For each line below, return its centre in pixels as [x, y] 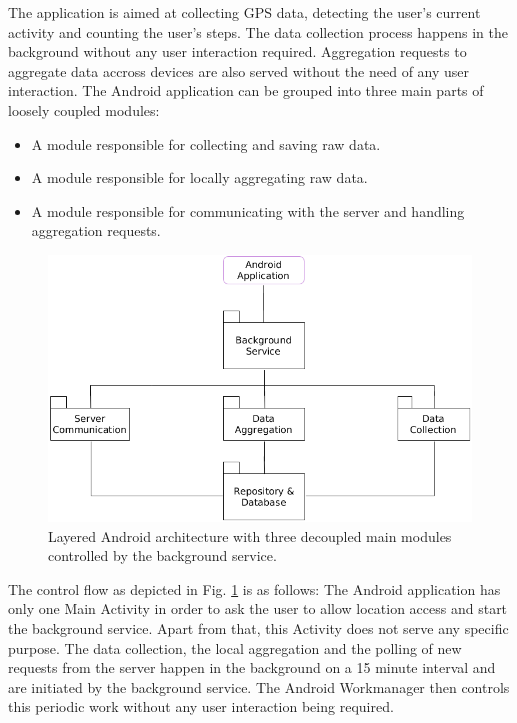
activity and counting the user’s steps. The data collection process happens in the [258, 31]
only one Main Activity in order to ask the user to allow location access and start [258, 608]
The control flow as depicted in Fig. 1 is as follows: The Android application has [254, 588]
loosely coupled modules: [84, 109]
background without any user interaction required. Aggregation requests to [237, 51]
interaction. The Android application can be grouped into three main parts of [246, 90]
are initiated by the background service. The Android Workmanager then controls [259, 686]
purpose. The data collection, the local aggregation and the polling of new [235, 647]
